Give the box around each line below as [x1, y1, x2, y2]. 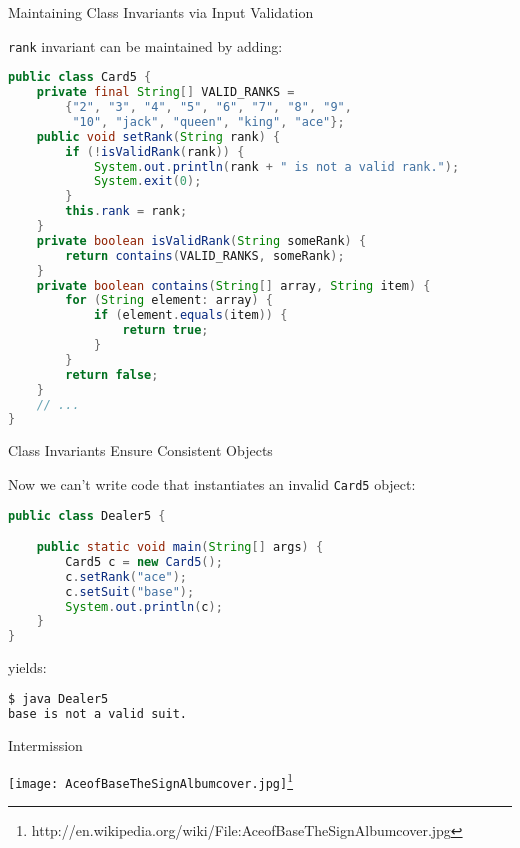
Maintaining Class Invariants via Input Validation [8, 2, 314, 22]
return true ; [122, 323, 209, 338]
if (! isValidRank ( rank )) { [65, 144, 245, 159]
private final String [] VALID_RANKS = [36, 85, 295, 100]
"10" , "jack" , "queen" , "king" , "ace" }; [72, 114, 345, 129]
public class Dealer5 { [8, 508, 166, 523]
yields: [8, 657, 47, 678]
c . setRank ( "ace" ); [65, 569, 188, 584]
